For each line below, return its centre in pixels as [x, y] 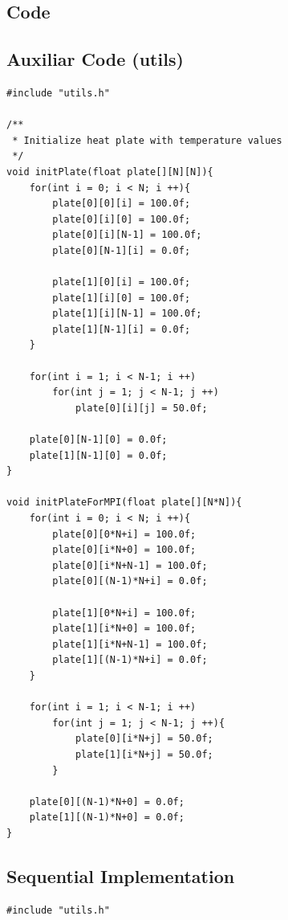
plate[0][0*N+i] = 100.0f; [124, 534]
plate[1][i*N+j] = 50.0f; [144, 754]
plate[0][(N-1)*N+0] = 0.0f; [107, 801]
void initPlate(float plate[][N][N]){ [110, 172]
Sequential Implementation [121, 875]
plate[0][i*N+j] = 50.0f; [144, 739]
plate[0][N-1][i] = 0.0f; [122, 250]
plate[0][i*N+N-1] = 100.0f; [130, 565]
